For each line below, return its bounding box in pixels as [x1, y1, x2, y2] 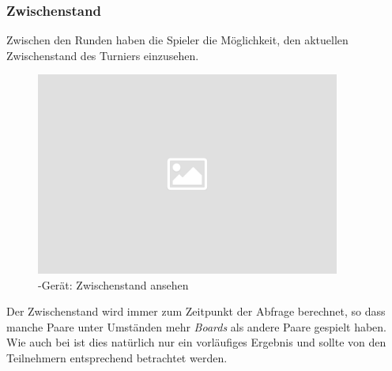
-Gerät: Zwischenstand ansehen [38, 276, 189, 293]
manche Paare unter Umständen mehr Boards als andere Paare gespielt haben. [6, 318, 386, 335]
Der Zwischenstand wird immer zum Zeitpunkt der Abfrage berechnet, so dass [6, 303, 386, 320]
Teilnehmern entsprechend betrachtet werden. [6, 350, 228, 366]
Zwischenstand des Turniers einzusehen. [6, 47, 199, 63]
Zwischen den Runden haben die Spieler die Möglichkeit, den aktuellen [6, 32, 349, 48]
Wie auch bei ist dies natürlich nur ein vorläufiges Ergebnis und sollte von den [6, 334, 386, 350]
